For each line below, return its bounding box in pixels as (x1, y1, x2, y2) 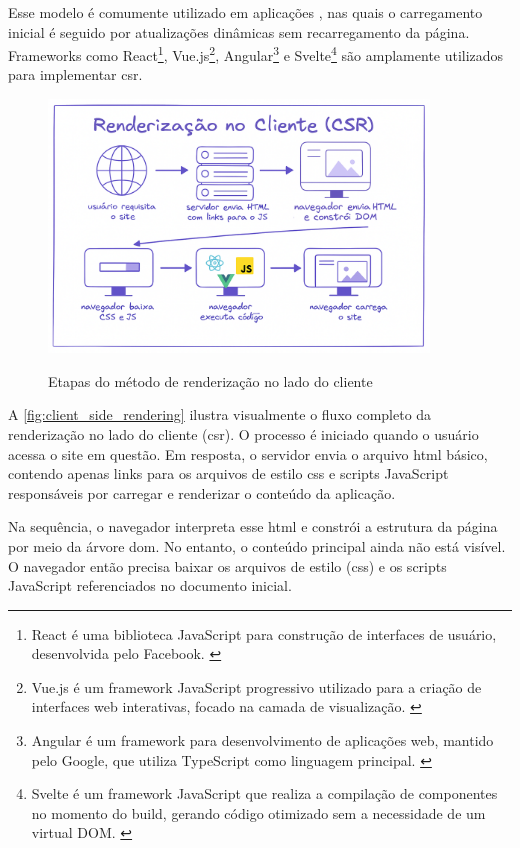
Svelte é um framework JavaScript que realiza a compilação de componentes (31, 783, 498, 804)
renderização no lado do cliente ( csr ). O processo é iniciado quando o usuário (8, 423, 479, 444)
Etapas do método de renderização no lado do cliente (48, 370, 373, 391)
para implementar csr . (8, 64, 143, 85)
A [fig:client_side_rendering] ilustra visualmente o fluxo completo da (8, 404, 432, 425)
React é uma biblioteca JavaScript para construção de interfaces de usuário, (31, 623, 497, 644)
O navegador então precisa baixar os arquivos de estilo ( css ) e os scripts (8, 555, 447, 576)
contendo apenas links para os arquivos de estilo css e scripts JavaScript (8, 463, 449, 484)
